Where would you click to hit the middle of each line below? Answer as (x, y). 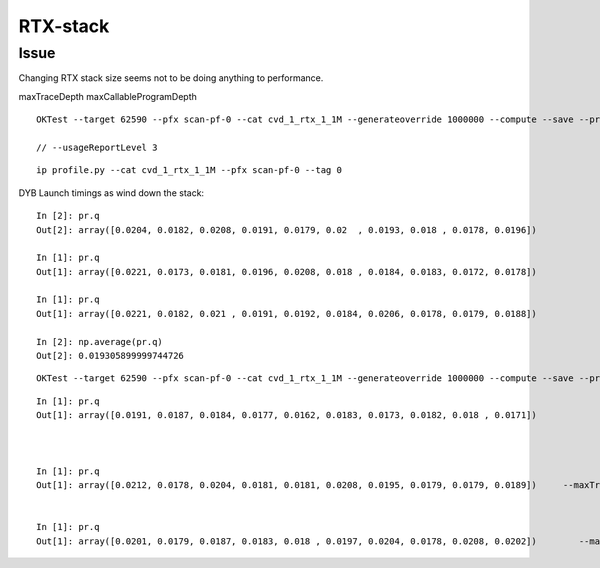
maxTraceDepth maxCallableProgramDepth (107, 96)
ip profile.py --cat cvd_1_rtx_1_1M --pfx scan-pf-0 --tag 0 (189, 170)
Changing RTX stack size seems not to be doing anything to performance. (171, 78)
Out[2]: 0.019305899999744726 (110, 356)
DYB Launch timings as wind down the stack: (111, 192)
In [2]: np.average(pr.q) (100, 341)
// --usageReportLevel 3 (97, 147)
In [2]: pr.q (68, 216)
